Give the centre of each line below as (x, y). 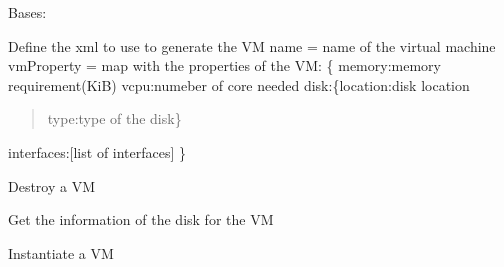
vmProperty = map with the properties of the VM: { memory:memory (224, 65)
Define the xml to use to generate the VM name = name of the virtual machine (252, 45)
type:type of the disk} (114, 118)
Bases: (27, 12)
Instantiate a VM (61, 252)
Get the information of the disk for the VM (141, 219)
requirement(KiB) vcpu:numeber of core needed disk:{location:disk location (239, 84)
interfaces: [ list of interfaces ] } (97, 151)
